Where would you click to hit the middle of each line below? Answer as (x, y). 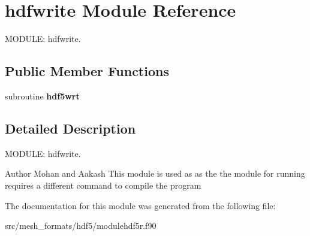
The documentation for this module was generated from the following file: (140, 205)
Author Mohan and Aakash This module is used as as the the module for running (155, 173)
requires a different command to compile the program (103, 185)
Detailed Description (70, 128)
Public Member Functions (87, 71)
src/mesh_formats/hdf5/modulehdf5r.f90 (81, 226)
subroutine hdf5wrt (42, 96)
